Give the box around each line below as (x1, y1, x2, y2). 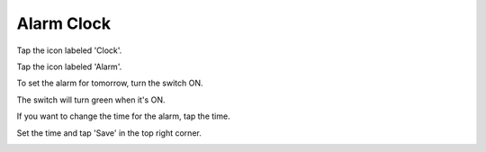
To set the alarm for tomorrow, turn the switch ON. (16, 77, 203, 89)
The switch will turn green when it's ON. (16, 94, 166, 105)
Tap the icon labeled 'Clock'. (16, 45, 122, 56)
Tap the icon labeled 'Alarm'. (16, 61, 122, 72)
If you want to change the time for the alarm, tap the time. (16, 111, 230, 121)
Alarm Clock (16, 13, 112, 33)
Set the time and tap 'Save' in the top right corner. (16, 127, 202, 139)
